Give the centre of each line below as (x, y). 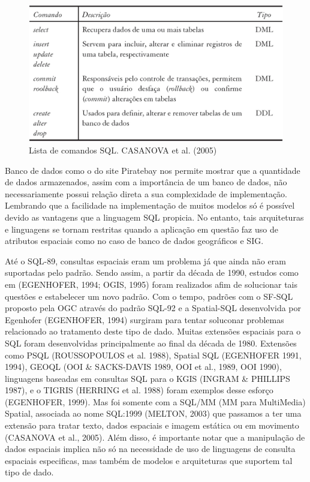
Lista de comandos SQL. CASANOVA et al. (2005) (123, 150)
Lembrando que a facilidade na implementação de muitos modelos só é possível (150, 205)
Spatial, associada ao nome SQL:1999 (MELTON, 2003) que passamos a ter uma (153, 413)
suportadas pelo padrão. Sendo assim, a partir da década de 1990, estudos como (152, 272)
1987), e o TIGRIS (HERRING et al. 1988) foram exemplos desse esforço (139, 390)
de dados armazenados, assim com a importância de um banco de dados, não (146, 182)
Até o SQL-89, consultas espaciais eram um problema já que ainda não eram (145, 260)
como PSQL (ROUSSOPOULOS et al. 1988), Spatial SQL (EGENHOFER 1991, (153, 355)
